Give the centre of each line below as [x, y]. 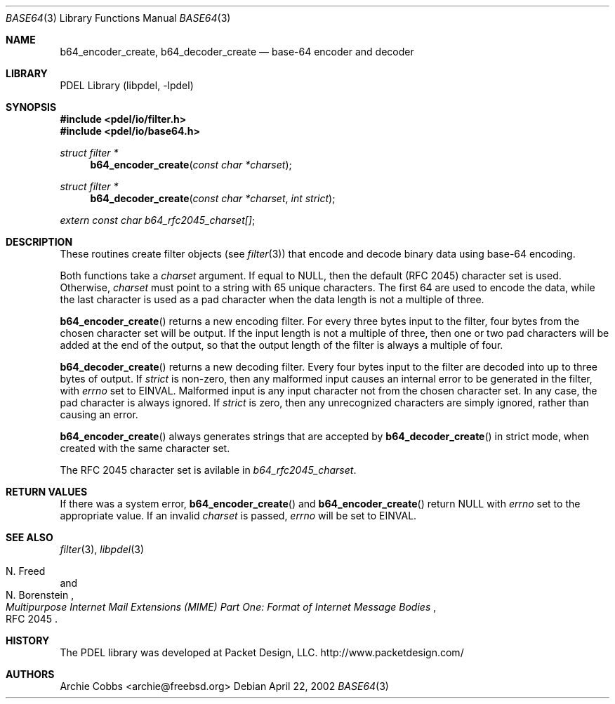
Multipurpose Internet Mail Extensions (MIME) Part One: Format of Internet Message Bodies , [221, 607]
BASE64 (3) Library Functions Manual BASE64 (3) [118, 18]
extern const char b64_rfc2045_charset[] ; [158, 220]
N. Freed [26, 571]
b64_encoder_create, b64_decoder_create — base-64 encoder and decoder [237, 52]
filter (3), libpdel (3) [102, 549]
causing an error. [99, 414]
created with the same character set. [145, 448]
